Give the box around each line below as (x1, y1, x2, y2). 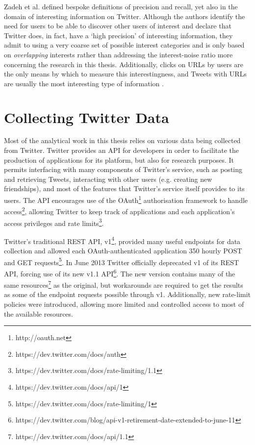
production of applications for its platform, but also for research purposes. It (4, 154, 234, 165)
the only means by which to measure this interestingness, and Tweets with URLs (4, 69, 247, 79)
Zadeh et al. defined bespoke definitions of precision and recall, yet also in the (4, 1, 238, 11)
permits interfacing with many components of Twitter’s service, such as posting (4, 164, 243, 174)
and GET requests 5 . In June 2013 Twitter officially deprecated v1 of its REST (4, 255, 239, 267)
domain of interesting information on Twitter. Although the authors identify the (4, 11, 245, 21)
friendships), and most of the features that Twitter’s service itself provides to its (4, 183, 245, 194)
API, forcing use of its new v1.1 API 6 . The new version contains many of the (4, 267, 235, 278)
